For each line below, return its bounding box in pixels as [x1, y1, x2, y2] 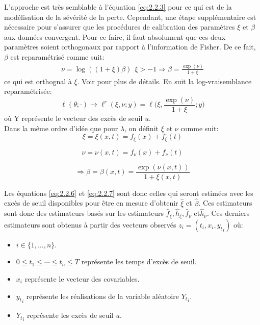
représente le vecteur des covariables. [24, 273, 140, 284]
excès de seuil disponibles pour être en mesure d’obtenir [4, 197, 178, 208]
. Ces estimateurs [198, 197, 252, 208]
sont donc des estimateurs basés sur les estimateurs [4, 208, 164, 218]
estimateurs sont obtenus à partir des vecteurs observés [4, 219, 176, 230]
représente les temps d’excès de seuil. [81, 256, 197, 267]
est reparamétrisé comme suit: [10, 51, 105, 62]
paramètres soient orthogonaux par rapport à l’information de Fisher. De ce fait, [4, 41, 256, 52]
